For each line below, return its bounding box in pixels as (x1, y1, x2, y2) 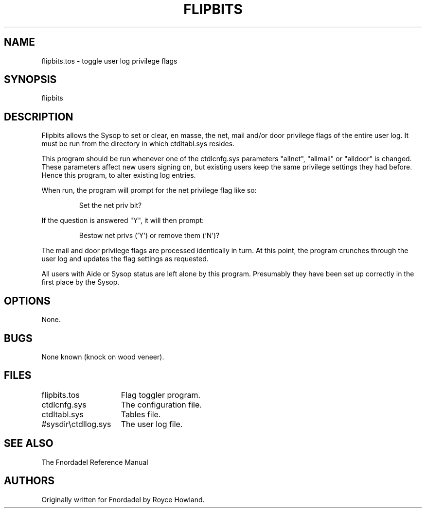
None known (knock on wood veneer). (41, 352, 164, 361)
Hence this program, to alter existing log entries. (41, 171, 196, 180)
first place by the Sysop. (41, 278, 120, 287)
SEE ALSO (4, 437, 53, 450)
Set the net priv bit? (79, 201, 142, 210)
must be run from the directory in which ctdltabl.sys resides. (41, 139, 235, 148)
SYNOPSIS (4, 73, 57, 86)
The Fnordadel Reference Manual (41, 458, 148, 466)
